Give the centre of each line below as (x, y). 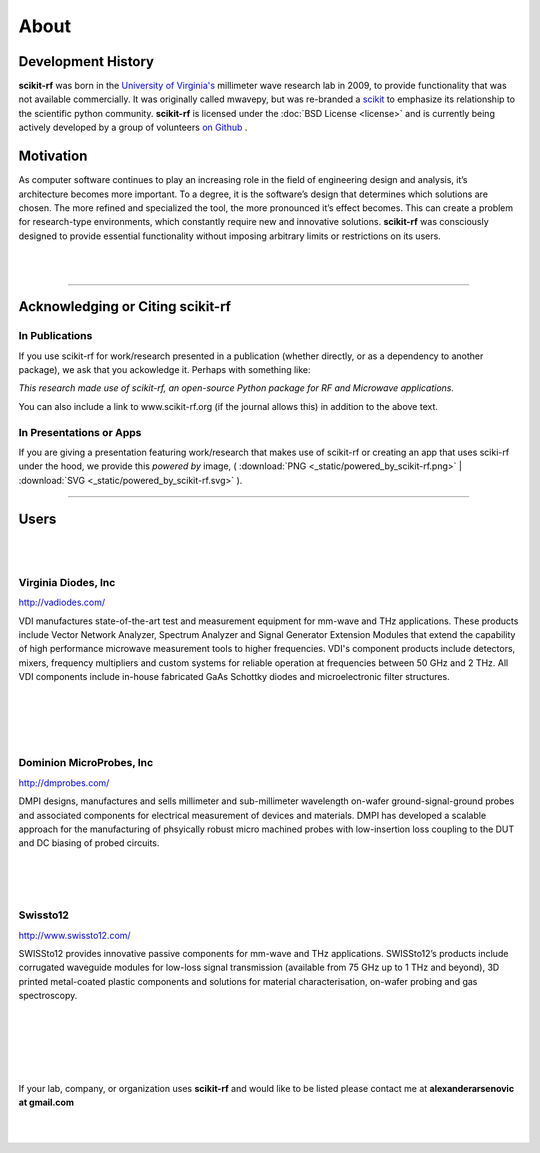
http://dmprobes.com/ (64, 782)
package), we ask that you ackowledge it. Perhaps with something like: (164, 370)
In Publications (55, 336)
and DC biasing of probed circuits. (89, 843)
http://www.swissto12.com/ (74, 935)
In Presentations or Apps (80, 432)
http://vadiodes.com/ (62, 602)
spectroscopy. (48, 996)
